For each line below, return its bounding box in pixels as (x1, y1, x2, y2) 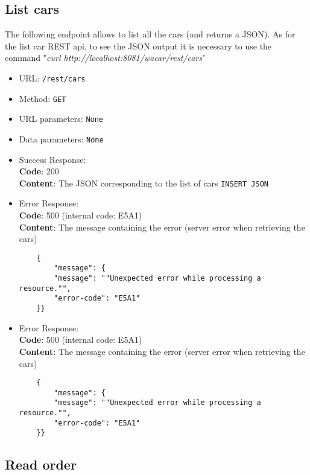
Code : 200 (19, 165, 59, 177)
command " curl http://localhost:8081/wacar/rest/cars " (5, 51, 206, 64)
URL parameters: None (19, 112, 104, 125)
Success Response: (19, 153, 86, 165)
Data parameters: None (19, 132, 104, 145)
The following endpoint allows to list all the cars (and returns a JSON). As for (5, 28, 296, 40)
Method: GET (19, 92, 66, 104)
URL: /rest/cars (19, 71, 86, 84)
